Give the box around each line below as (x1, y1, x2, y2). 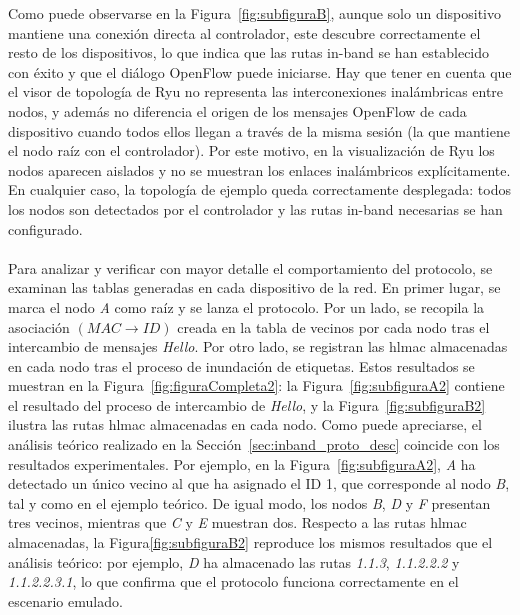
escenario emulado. (8, 590, 123, 611)
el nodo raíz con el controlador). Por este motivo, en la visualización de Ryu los (8, 140, 495, 161)
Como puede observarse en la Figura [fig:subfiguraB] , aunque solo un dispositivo (8, 3, 502, 23)
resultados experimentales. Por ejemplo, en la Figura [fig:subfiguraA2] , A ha (8, 453, 476, 474)
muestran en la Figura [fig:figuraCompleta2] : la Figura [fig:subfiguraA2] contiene (8, 375, 505, 396)
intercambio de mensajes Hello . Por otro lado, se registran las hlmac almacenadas (8, 336, 508, 357)
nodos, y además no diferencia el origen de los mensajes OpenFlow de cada (8, 100, 467, 121)
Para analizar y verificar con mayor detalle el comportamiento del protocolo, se (8, 257, 493, 278)
